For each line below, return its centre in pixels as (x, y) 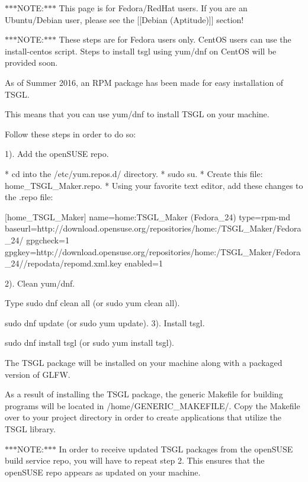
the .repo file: (29, 197)
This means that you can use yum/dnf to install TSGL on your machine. (137, 114)
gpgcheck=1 (48, 240)
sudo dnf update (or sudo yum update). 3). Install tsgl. (105, 322)
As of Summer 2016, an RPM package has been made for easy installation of (144, 82)
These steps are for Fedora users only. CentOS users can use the (175, 39)
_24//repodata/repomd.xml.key (63, 263)
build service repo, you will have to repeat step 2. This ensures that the (135, 460)
